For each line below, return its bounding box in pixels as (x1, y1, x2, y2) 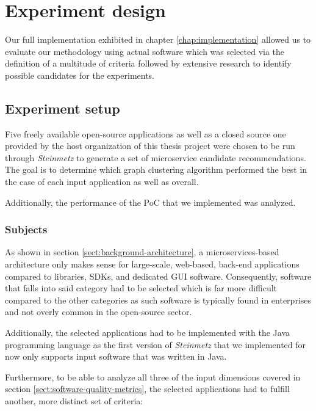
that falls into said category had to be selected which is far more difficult (5, 282, 278, 294)
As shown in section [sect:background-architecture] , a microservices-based (5, 246, 279, 258)
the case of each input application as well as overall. (5, 175, 199, 188)
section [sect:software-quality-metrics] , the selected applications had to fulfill (5, 382, 290, 395)
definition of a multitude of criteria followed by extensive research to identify (5, 57, 292, 70)
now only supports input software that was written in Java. (5, 350, 227, 363)
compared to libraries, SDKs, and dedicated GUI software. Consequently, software (5, 269, 312, 282)
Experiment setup (5, 98, 120, 117)
